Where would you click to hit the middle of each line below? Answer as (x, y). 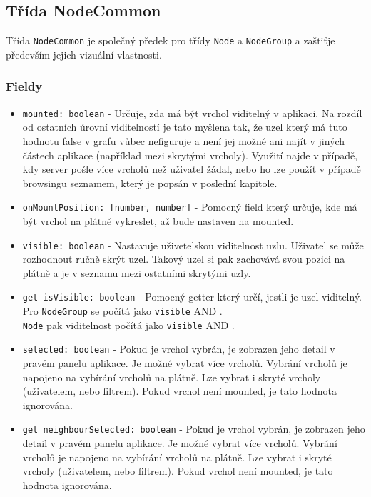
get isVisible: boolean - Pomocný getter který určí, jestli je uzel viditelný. (192, 297)
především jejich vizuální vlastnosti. (84, 54)
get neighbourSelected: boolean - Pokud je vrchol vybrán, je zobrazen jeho (194, 429)
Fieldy (24, 86)
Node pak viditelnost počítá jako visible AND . (128, 325)
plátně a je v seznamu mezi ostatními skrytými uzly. (137, 272)
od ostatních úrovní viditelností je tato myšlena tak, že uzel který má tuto (185, 127)
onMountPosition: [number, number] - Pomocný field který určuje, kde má (190, 207)
